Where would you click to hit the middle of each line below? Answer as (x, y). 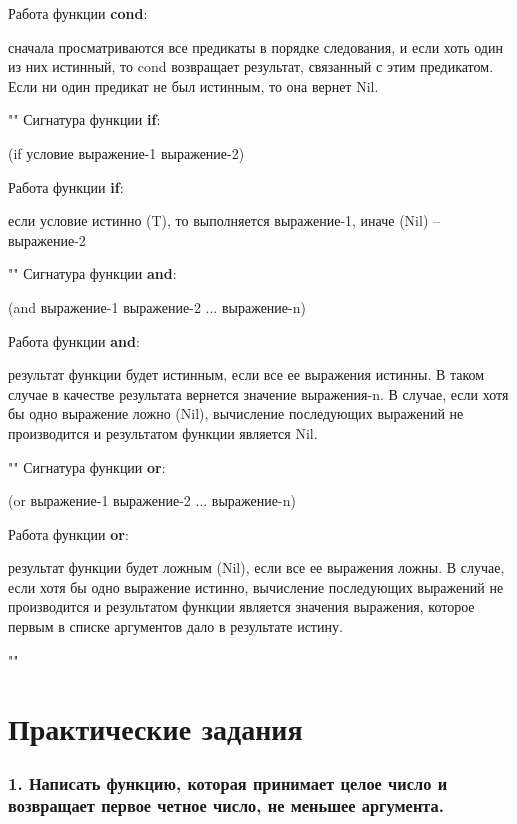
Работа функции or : (68, 533)
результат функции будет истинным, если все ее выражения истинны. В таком (246, 374)
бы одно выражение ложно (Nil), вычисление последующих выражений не (236, 413)
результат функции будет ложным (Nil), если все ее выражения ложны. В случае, (256, 567)
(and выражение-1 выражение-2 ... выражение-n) (157, 306)
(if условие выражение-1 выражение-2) (126, 152)
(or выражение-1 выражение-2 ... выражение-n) (152, 500)
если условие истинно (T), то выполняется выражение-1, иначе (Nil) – (224, 220)
